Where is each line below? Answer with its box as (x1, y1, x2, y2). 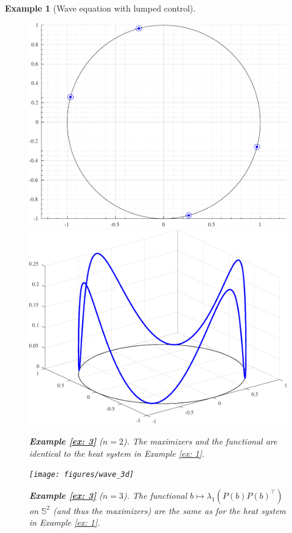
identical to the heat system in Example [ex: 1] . (29, 446, 205, 459)
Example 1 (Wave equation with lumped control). (5, 2, 196, 14)
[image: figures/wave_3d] (29, 470, 134, 479)
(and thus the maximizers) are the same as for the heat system (53, 504, 287, 517)
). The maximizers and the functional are (123, 435, 277, 447)
